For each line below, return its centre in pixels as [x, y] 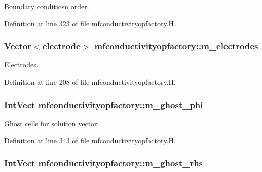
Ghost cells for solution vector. [52, 123]
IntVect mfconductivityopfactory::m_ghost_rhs [104, 163]
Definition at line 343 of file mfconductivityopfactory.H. [90, 140]
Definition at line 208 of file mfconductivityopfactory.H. [90, 82]
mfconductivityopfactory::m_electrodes [176, 46]
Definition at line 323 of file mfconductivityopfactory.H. [90, 23]
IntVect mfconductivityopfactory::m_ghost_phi [104, 104]
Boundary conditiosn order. [47, 6]
